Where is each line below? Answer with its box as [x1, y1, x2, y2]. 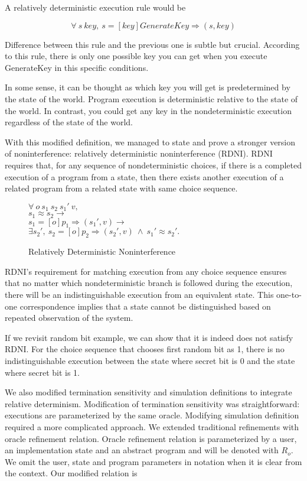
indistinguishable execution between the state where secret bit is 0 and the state [5, 354, 295, 366]
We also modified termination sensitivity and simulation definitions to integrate [5, 386, 292, 398]
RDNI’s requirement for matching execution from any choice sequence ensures [5, 265, 287, 277]
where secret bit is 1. [5, 366, 80, 378]
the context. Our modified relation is [5, 467, 138, 479]
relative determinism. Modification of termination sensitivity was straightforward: [5, 397, 300, 409]
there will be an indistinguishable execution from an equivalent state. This [5, 288, 274, 300]
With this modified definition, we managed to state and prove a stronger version [5, 135, 296, 148]
